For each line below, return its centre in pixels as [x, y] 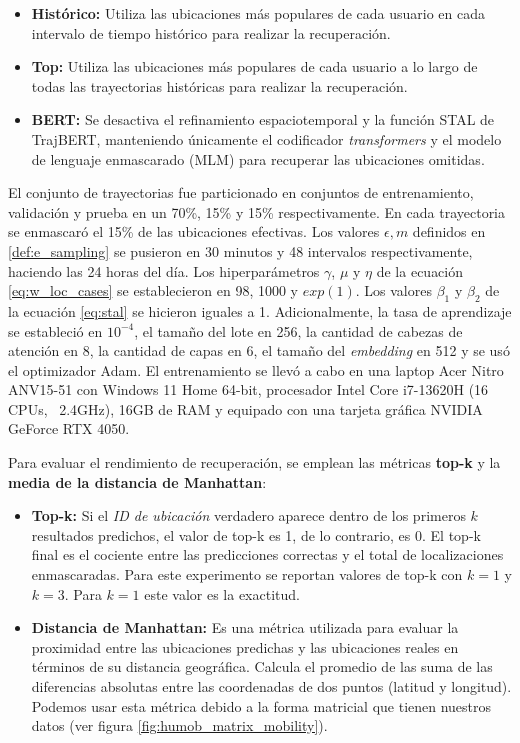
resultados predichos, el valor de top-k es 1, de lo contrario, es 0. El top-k [256, 534]
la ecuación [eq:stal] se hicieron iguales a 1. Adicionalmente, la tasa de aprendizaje [260, 310]
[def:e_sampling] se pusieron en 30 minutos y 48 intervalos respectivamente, [240, 250]
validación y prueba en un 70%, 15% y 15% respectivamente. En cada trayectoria [257, 211]
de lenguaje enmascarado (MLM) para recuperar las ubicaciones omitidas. [258, 158]
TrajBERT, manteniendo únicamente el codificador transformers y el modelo [266, 138]
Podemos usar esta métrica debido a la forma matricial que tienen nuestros [261, 705]
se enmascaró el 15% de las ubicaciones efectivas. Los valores [194, 231]
